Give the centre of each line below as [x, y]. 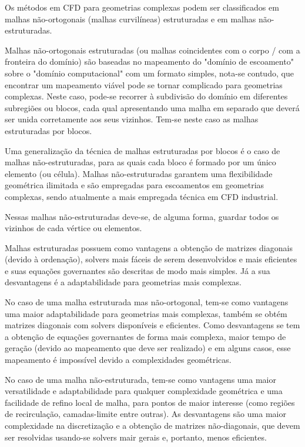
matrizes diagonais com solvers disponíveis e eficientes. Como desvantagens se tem [152, 325]
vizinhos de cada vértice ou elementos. [73, 228]
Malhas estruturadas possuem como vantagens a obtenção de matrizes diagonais [149, 247]
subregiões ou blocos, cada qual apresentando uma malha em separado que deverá [152, 107]
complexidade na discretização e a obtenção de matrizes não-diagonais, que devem [152, 425]
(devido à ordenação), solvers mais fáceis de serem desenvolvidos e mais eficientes [151, 259]
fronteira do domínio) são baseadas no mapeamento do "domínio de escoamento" [149, 61]
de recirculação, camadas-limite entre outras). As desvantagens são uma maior [145, 414]
